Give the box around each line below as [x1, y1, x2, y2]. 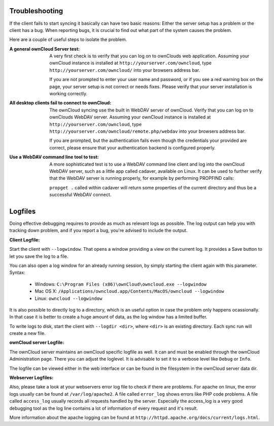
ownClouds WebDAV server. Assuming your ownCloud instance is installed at [49, 114, 211, 120]
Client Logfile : [9, 237, 40, 243]
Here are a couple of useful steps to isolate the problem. [9, 36, 127, 43]
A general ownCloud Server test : [9, 46, 80, 52]
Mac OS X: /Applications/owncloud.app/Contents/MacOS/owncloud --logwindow [35, 288, 224, 294]
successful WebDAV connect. [49, 191, 112, 198]
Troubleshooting [9, 7, 63, 15]
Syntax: [9, 269, 25, 276]
